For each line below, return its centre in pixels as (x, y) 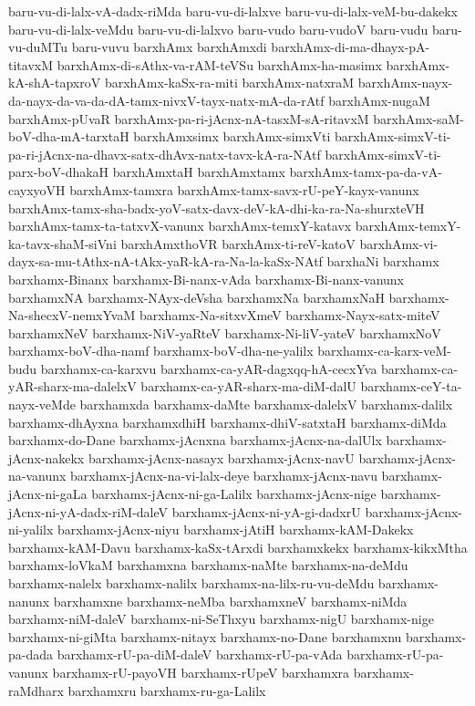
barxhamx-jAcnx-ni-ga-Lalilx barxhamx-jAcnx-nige (234, 494)
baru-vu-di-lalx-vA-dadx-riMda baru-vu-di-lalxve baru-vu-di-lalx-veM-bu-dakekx (233, 11)
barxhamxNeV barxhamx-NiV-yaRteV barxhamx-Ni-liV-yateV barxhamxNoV (225, 332)
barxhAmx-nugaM (379, 100)
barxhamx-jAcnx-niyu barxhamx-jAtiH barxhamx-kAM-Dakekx (236, 529)
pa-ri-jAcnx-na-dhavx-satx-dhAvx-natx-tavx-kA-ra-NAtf (165, 154)
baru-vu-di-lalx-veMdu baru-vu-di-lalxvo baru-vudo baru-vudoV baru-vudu (218, 29)
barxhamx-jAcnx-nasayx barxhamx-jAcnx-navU (221, 457)
